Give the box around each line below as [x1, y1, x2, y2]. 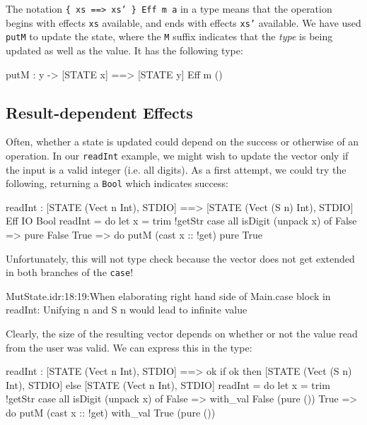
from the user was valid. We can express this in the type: [6, 340, 252, 354]
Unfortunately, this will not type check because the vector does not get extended [6, 251, 355, 265]
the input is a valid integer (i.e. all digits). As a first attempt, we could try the [6, 162, 346, 176]
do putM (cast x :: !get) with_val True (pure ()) [6, 405, 216, 420]
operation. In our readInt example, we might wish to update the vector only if [6, 148, 349, 162]
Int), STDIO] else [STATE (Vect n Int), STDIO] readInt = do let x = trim [6, 377, 330, 392]
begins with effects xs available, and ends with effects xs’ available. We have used [6, 15, 361, 30]
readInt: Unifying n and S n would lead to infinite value [6, 302, 247, 317]
